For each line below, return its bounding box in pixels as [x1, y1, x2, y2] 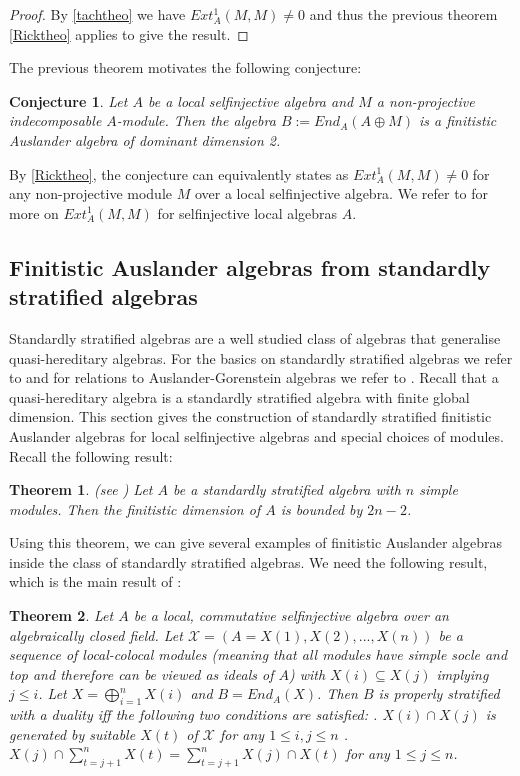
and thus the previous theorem [309, 4, 498, 24]
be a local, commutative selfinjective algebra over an [133, 605, 449, 626]
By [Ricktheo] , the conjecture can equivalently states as [9, 163, 349, 184]
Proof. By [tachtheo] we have [9, 4, 186, 24]
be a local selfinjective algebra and [147, 90, 354, 111]
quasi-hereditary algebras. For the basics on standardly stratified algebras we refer [9, 347, 513, 368]
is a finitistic [418, 110, 497, 131]
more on [9, 202, 59, 223]
